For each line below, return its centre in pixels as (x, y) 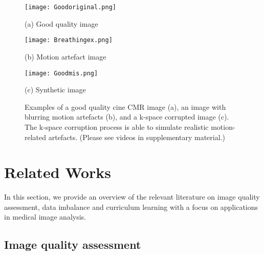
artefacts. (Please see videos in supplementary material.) (137, 137)
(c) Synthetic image (55, 90)
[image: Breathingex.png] (69, 40)
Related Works (58, 172)
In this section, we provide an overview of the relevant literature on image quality (132, 197)
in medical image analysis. (45, 217)
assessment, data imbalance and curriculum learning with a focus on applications (131, 207)
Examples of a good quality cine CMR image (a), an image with (125, 106)
